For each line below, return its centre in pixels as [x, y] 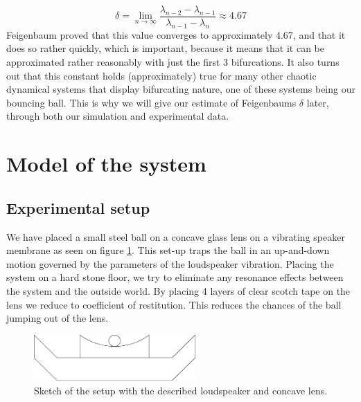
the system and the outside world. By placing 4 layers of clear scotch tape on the [178, 290]
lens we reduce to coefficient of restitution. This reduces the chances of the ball [174, 304]
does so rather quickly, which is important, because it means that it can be [165, 48]
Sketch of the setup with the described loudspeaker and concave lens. [181, 391]
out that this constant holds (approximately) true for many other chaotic [161, 75]
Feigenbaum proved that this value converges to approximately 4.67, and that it [176, 34]
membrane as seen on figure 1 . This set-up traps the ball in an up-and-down [168, 250]
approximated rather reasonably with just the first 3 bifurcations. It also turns [173, 62]
